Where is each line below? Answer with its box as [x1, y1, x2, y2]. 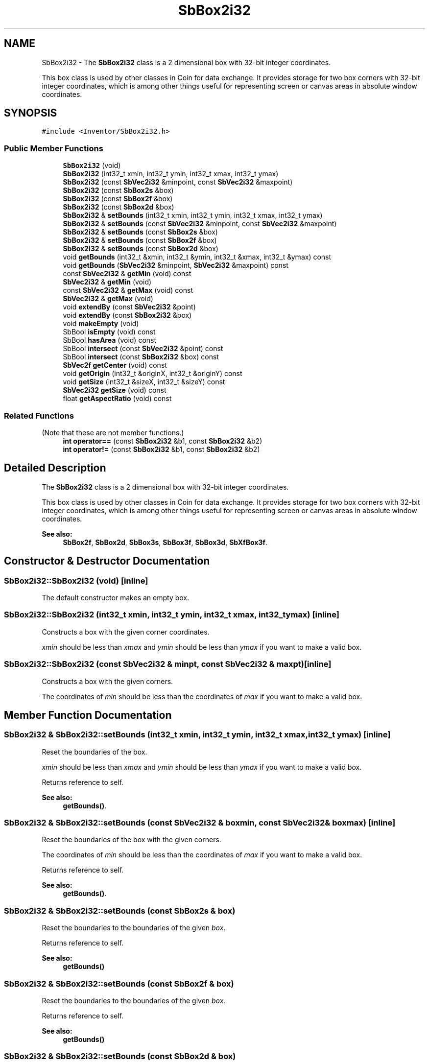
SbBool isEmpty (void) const [63, 328, 156, 336]
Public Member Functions [4, 143, 103, 153]
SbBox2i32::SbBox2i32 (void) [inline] [4, 575, 148, 586]
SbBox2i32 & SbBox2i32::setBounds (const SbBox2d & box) [4, 1051, 236, 1062]
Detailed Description [4, 462, 106, 474]
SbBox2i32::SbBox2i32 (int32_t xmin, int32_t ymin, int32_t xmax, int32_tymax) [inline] [4, 610, 339, 620]
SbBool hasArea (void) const [63, 336, 157, 345]
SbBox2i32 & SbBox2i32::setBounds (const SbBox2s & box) [4, 905, 236, 916]
